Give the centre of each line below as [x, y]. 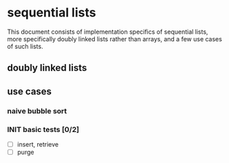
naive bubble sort [37, 111]
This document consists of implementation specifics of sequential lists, [108, 32]
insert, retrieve [38, 144]
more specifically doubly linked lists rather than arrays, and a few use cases [115, 39]
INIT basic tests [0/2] [43, 129]
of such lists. [25, 46]
